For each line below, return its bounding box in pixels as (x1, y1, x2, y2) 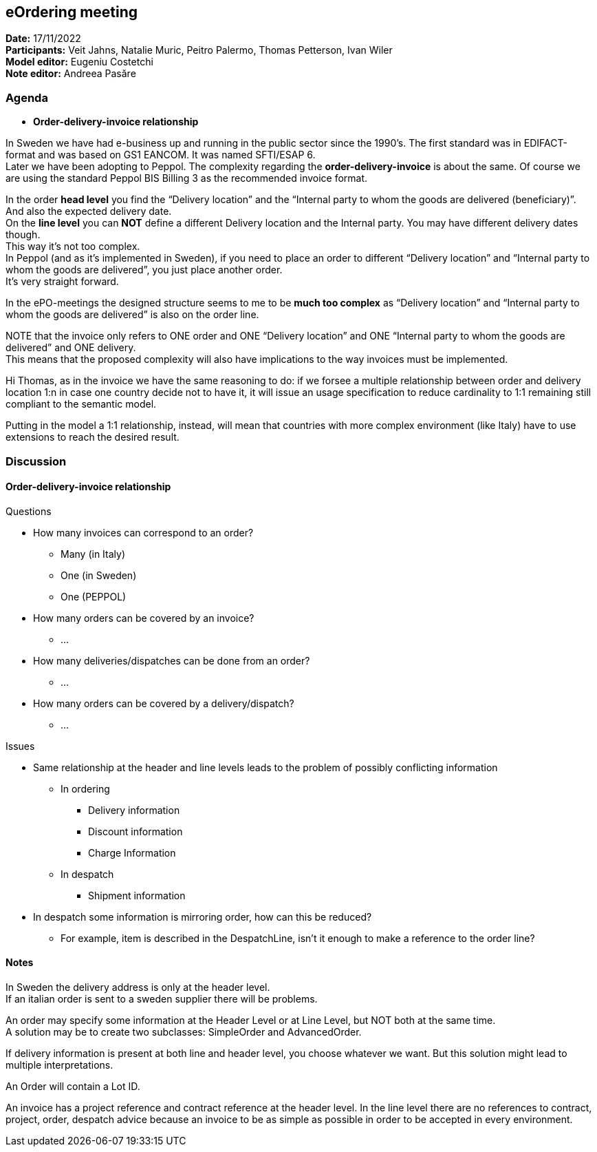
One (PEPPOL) (61, 590, 127, 603)
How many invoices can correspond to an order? (33, 526, 254, 538)
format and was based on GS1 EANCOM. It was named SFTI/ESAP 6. (6, 149, 316, 161)
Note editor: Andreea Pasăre (6, 67, 136, 80)
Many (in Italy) (61, 547, 125, 560)
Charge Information (88, 846, 176, 859)
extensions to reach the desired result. (6, 431, 180, 443)
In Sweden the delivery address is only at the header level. (6, 981, 270, 993)
